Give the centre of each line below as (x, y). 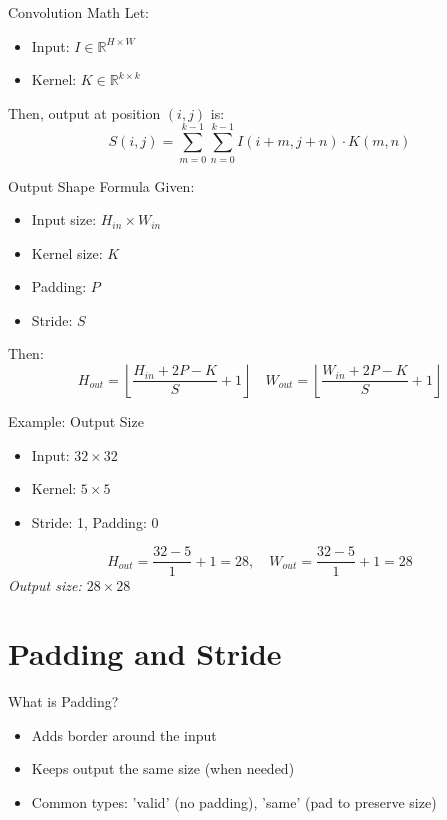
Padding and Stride (145, 653)
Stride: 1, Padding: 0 (95, 521)
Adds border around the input (124, 734)
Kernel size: (67, 252)
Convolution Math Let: (78, 12)
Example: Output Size (76, 421)
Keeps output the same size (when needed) (163, 768)
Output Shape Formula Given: (101, 185)
